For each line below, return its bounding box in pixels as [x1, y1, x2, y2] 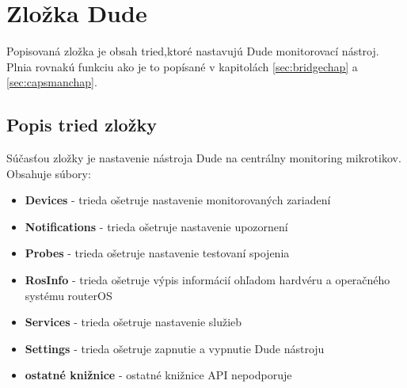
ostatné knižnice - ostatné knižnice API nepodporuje [25, 367, 292, 383]
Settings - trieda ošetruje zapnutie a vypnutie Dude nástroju [25, 340, 325, 356]
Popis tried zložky [6, 112, 157, 137]
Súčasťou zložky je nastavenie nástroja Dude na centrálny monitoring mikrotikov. [6, 150, 401, 166]
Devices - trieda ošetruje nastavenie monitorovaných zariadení [25, 192, 331, 208]
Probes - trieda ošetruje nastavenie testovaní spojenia [25, 245, 290, 261]
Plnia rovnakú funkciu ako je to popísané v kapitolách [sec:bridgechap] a [6, 58, 358, 74]
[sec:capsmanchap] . [6, 74, 97, 90]
